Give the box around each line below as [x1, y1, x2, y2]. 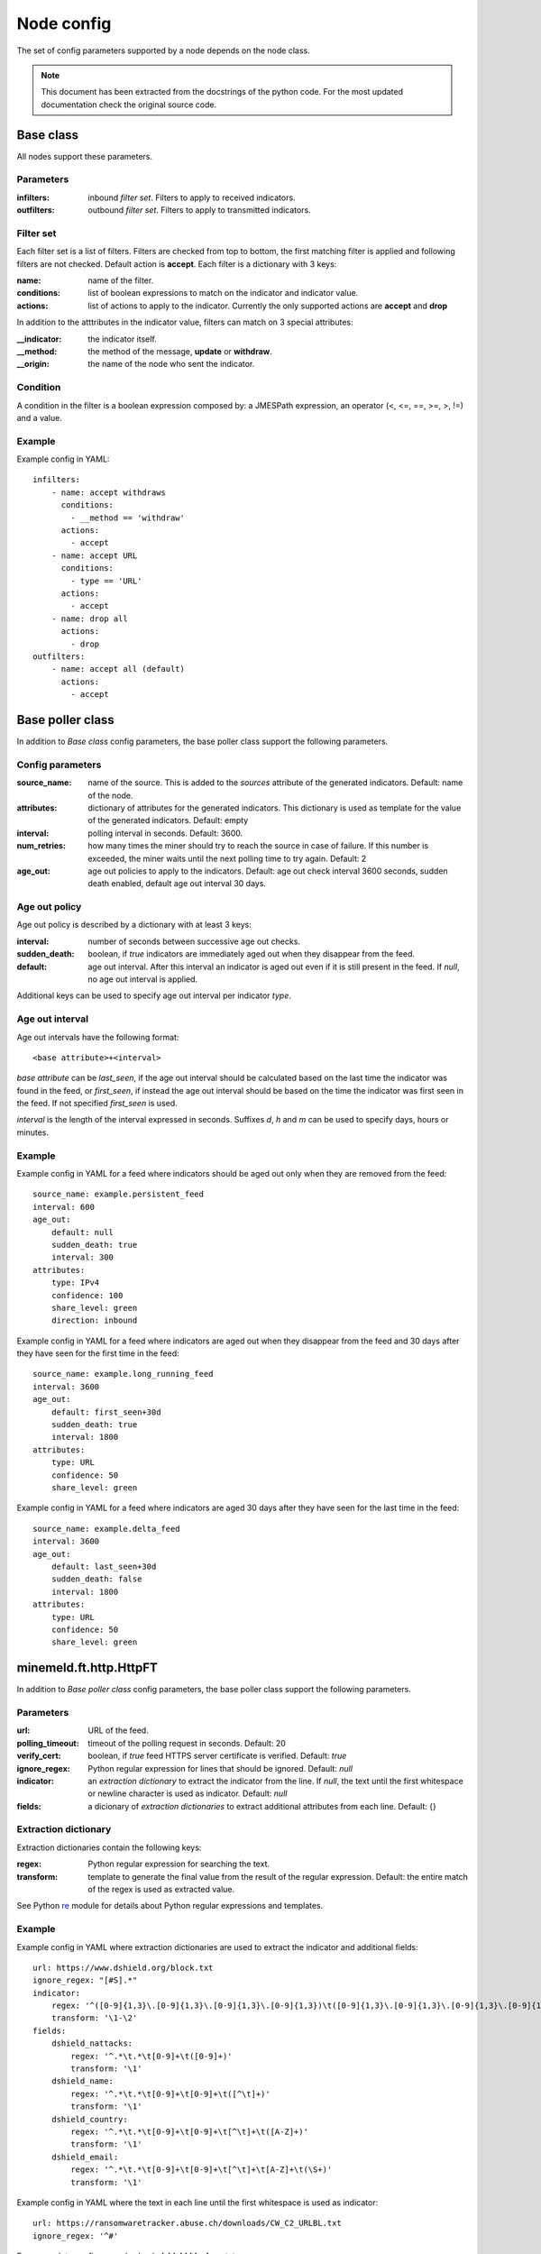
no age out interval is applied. [87, 974, 198, 985]
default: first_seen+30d [50, 1406, 161, 1417]
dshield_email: [50, 2151, 119, 2162]
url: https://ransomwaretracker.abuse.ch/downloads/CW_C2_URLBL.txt [32, 2218, 342, 2229]
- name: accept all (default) [50, 664, 185, 674]
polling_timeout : [16, 1737, 80, 1748]
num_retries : [16, 840, 67, 851]
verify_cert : [16, 1750, 61, 1762]
